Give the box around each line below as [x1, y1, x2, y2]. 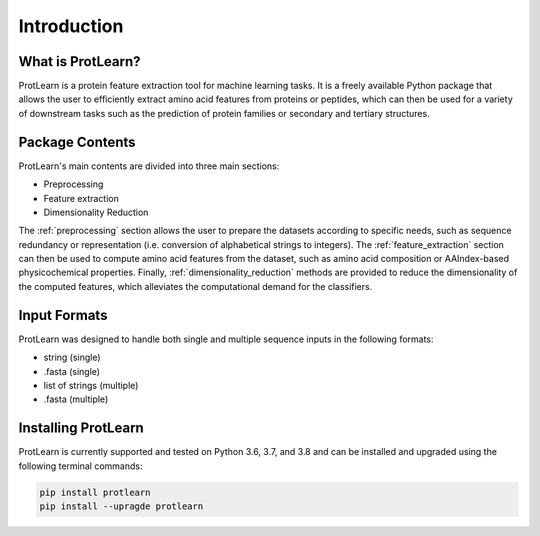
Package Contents [18, 133, 136, 150]
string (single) [43, 351, 101, 364]
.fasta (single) [43, 365, 100, 377]
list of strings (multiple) [43, 379, 139, 391]
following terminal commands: [18, 460, 143, 472]
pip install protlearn [39, 486, 151, 498]
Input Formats [18, 306, 108, 324]
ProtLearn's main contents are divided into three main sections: [18, 160, 280, 172]
